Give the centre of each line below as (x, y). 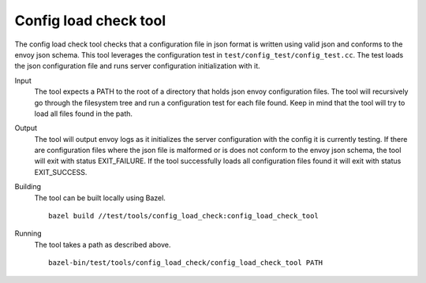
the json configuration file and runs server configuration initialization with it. (137, 66)
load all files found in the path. (84, 114)
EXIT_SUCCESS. (61, 172)
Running (28, 233)
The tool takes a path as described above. (103, 244)
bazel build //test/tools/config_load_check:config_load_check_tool (183, 216)
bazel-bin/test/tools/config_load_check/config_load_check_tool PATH (186, 263)
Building (28, 187)
